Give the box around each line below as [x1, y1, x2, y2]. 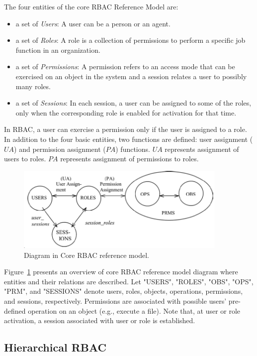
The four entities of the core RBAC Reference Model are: [4, 1, 178, 11]
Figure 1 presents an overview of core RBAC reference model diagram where [4, 266, 238, 277]
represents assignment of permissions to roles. [60, 153, 199, 164]
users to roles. [4, 153, 46, 164]
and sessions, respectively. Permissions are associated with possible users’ [4, 296, 227, 306]
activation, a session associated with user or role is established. [4, 315, 195, 326]
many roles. [15, 81, 51, 91]
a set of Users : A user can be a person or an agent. [15, 18, 171, 28]
